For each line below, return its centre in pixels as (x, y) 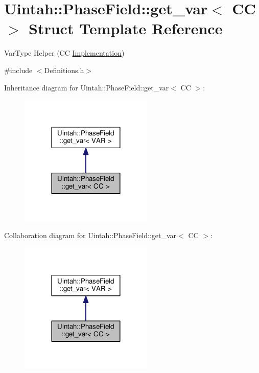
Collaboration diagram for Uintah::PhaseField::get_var (90, 235)
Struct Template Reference (126, 28)
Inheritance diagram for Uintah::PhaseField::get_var (87, 87)
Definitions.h (64, 70)
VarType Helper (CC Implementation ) (64, 53)
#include (18, 70)
